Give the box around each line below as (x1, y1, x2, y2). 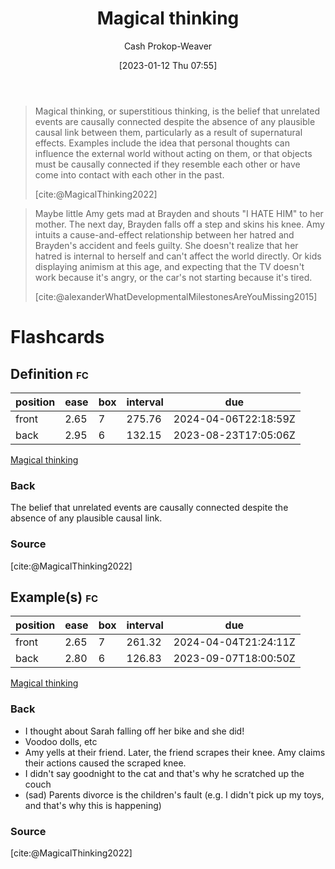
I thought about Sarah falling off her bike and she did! (24, 725, 245, 737)
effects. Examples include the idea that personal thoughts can (34, 137, 290, 149)
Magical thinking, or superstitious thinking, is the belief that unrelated (34, 105, 320, 117)
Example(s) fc (10, 588, 99, 606)
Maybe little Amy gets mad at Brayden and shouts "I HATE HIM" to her (34, 207, 324, 219)
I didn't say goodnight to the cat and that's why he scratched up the (24, 767, 305, 779)
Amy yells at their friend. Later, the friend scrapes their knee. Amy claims (24, 746, 326, 758)
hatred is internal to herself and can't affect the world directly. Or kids (34, 250, 322, 262)
